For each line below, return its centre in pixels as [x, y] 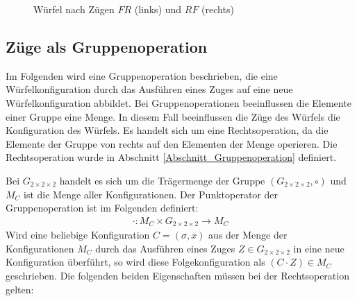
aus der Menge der [248, 235]
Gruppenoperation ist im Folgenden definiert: [102, 208]
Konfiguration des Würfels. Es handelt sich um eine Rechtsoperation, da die [167, 130]
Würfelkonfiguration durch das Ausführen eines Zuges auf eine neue [149, 89]
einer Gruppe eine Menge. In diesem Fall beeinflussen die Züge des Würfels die [173, 116]
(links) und [158, 9]
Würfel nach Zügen [74, 9]
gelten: [20, 289]
